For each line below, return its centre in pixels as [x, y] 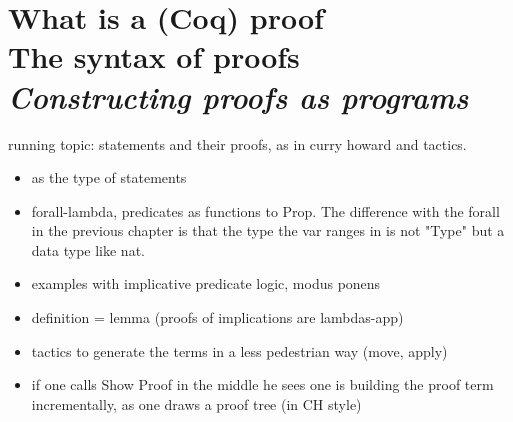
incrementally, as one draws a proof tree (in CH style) [196, 403]
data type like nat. [88, 249]
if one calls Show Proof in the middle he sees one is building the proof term [262, 384]
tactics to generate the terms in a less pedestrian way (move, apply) [239, 350]
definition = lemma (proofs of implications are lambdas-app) [217, 317]
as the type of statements [109, 177]
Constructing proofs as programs [238, 96]
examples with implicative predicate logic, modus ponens [206, 283]
